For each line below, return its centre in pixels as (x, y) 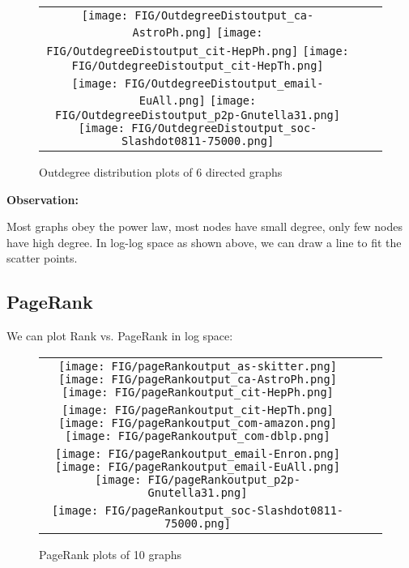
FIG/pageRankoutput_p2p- (224, 479)
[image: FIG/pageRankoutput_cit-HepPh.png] (198, 392)
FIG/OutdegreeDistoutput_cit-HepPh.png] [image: (198, 51)
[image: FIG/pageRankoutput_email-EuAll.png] (198, 466)
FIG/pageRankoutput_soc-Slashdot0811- (224, 510)
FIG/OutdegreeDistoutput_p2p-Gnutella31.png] (198, 115)
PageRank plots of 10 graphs (110, 554)
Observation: (43, 199)
